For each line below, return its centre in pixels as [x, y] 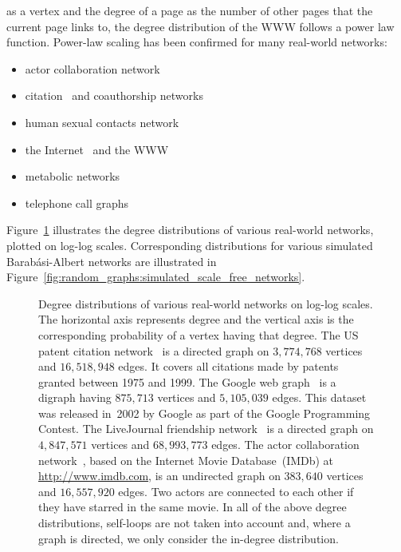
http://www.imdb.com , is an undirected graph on [159, 476]
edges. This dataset [319, 397]
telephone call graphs [77, 203]
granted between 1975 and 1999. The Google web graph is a [187, 381]
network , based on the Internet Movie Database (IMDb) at [186, 460]
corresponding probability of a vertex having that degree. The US [199, 334]
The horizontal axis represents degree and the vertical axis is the [196, 319]
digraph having [75, 397]
